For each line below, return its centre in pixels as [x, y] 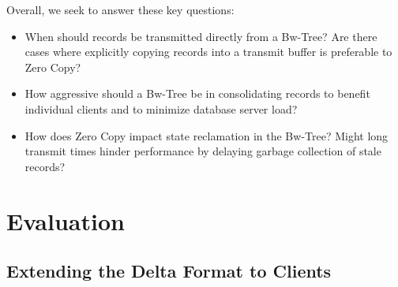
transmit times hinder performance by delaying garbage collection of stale [203, 151]
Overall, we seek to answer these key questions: [120, 9]
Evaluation [66, 220]
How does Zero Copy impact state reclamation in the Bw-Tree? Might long [207, 135]
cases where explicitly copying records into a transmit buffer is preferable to [208, 52]
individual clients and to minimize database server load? [161, 108]
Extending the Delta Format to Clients [169, 271]
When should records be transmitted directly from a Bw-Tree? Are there [201, 36]
